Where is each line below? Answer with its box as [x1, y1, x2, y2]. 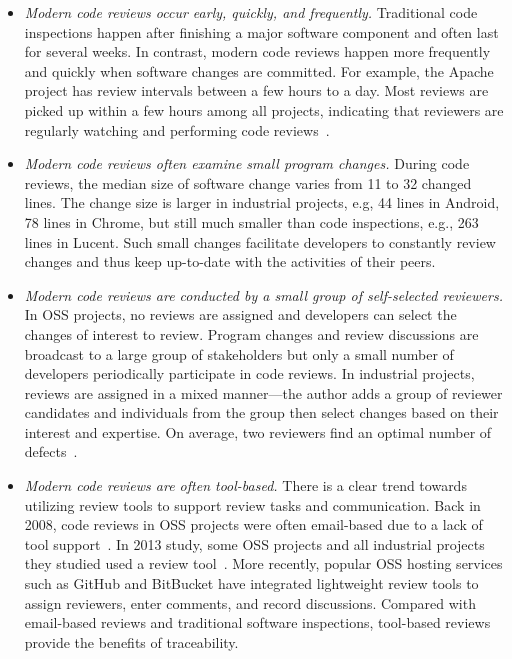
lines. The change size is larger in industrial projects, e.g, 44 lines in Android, [24, 192, 500, 213]
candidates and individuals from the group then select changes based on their [24, 402, 499, 423]
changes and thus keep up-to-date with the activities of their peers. [24, 251, 436, 272]
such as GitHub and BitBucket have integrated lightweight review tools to [24, 573, 479, 594]
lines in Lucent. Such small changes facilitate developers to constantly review [24, 231, 496, 252]
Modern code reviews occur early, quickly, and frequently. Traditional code [24, 2, 478, 22]
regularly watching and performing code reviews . [24, 119, 330, 140]
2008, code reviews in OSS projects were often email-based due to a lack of [24, 514, 483, 535]
